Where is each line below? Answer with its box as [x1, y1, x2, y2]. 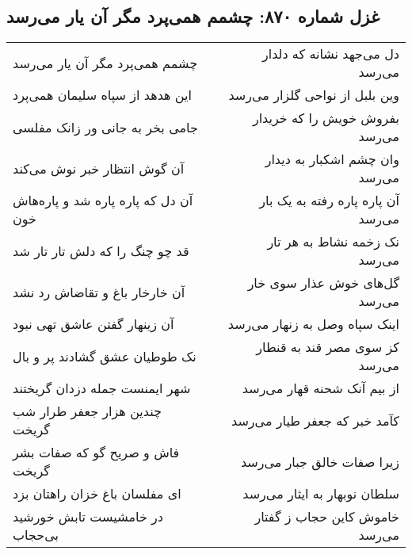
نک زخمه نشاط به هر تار [267, 232, 399, 251]
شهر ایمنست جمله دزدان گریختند [13, 379, 191, 398]
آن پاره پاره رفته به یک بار [259, 191, 399, 210]
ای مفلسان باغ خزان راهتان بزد [13, 484, 181, 503]
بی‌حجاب [13, 525, 59, 544]
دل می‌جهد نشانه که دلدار [261, 44, 399, 63]
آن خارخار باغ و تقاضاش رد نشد [13, 282, 185, 301]
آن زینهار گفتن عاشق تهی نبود [13, 315, 174, 334]
